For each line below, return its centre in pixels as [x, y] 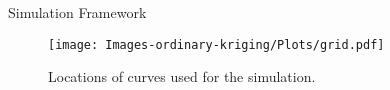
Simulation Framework [77, 12]
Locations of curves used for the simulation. [182, 76]
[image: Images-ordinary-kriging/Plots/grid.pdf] [216, 44]
